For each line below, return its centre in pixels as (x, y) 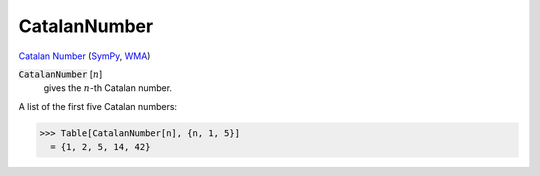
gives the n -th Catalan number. (108, 88)
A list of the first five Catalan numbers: (98, 106)
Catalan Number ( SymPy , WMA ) (84, 56)
